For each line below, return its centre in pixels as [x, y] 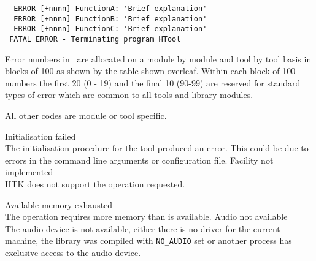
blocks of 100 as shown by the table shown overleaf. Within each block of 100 [150, 71]
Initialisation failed [40, 136]
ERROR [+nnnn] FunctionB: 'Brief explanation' [110, 19]
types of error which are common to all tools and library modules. [129, 95]
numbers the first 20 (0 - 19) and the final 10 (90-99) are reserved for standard [153, 82]
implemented [29, 172]
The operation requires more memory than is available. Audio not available [146, 217]
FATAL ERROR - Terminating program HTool [95, 39]
